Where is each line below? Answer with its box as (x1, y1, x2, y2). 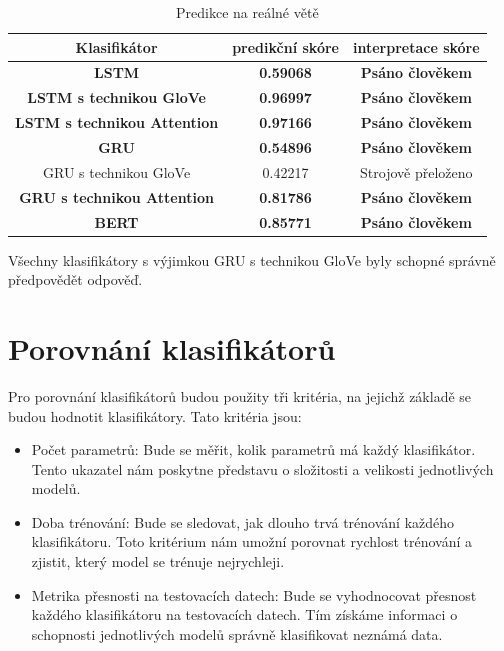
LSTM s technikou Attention (15, 112, 219, 133)
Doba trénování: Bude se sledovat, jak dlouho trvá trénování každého (31, 511, 455, 532)
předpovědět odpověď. (8, 269, 143, 290)
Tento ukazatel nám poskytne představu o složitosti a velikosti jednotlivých (31, 458, 494, 479)
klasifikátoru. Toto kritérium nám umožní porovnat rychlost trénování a (31, 531, 473, 552)
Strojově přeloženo (360, 161, 473, 182)
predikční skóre (232, 36, 339, 57)
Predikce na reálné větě (176, 2, 319, 22)
